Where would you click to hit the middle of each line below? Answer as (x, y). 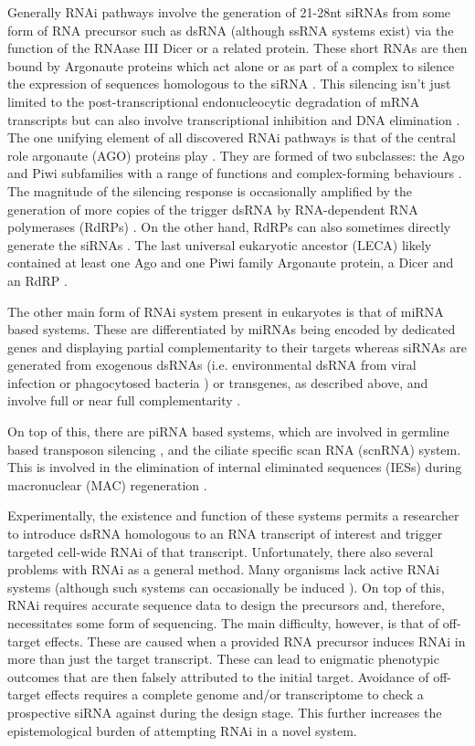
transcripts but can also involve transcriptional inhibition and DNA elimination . (234, 119)
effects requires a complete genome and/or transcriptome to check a (234, 694)
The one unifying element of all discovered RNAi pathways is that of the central (232, 137)
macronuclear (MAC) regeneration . (107, 484)
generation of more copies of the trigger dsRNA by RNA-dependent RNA (213, 209)
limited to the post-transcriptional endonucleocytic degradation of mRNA (214, 101)
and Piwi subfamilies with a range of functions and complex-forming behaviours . (235, 173)
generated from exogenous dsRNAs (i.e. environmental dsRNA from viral (212, 365)
